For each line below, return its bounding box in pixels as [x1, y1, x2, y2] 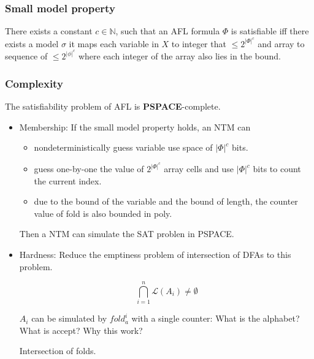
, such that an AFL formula [115, 25, 220, 37]
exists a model [5, 37, 59, 50]
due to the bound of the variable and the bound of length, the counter [34, 195, 298, 208]
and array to [258, 37, 305, 50]
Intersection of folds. [19, 344, 96, 357]
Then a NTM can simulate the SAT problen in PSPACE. [19, 227, 234, 240]
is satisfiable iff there [231, 25, 309, 37]
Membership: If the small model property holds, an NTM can [19, 120, 251, 133]
